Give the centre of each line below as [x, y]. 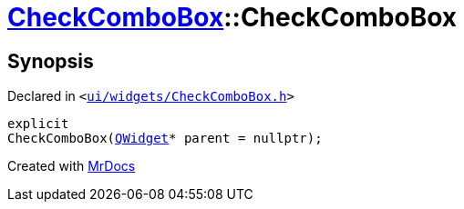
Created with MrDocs [72, 166]
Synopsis [51, 61]
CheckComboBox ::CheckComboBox [232, 17]
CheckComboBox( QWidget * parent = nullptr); [165, 139]
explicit [38, 124]
